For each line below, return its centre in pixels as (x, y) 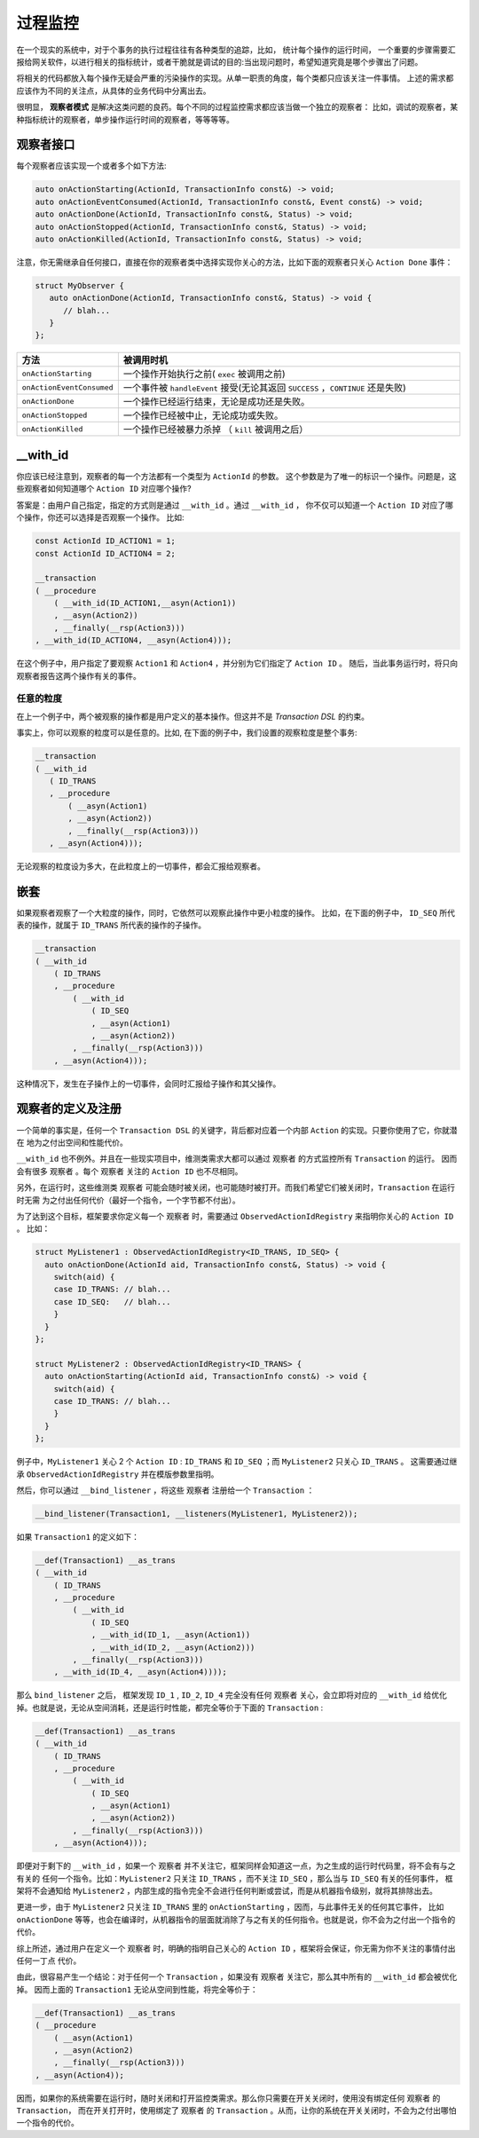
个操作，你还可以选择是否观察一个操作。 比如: (100, 517)
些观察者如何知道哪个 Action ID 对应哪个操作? (104, 489)
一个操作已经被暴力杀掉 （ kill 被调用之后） (216, 430)
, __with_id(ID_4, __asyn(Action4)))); (141, 1672)
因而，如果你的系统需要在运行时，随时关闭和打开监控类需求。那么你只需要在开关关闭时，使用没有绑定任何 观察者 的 (228, 2098)
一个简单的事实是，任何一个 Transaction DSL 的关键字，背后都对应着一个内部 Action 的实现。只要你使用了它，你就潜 (237, 1130)
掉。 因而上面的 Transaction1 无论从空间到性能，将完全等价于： (137, 1989)
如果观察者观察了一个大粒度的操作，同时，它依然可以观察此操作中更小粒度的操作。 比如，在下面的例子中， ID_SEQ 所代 (236, 912)
